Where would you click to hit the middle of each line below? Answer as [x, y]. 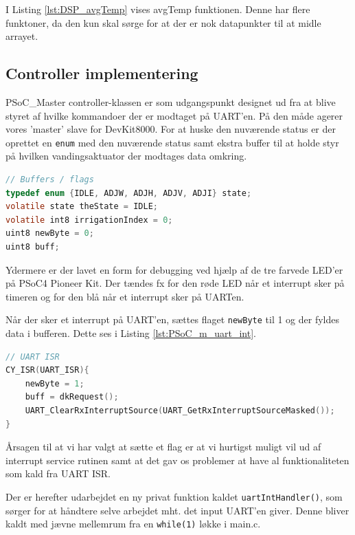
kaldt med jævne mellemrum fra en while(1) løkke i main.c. [133, 524]
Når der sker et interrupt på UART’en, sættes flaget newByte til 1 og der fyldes [173, 319]
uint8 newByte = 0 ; [50, 233]
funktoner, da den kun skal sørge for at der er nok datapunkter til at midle [163, 22]
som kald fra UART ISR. [58, 473]
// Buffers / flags [50, 180]
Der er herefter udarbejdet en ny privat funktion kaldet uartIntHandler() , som [174, 496]
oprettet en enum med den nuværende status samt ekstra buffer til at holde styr [172, 142]
